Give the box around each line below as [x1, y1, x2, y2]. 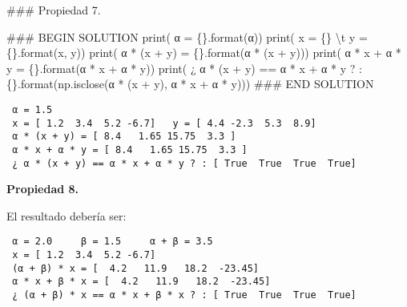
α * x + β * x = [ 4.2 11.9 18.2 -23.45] [12, 276, 271, 288]
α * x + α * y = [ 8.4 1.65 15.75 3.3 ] [12, 143, 248, 156]
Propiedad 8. [6, 180, 79, 197]
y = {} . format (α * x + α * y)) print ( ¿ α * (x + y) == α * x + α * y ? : [6, 59, 362, 76]
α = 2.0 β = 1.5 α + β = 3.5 [12, 236, 213, 248]
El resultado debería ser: [6, 207, 127, 224]
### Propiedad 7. [6, 2, 101, 18]
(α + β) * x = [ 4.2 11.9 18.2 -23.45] [12, 262, 259, 274]
